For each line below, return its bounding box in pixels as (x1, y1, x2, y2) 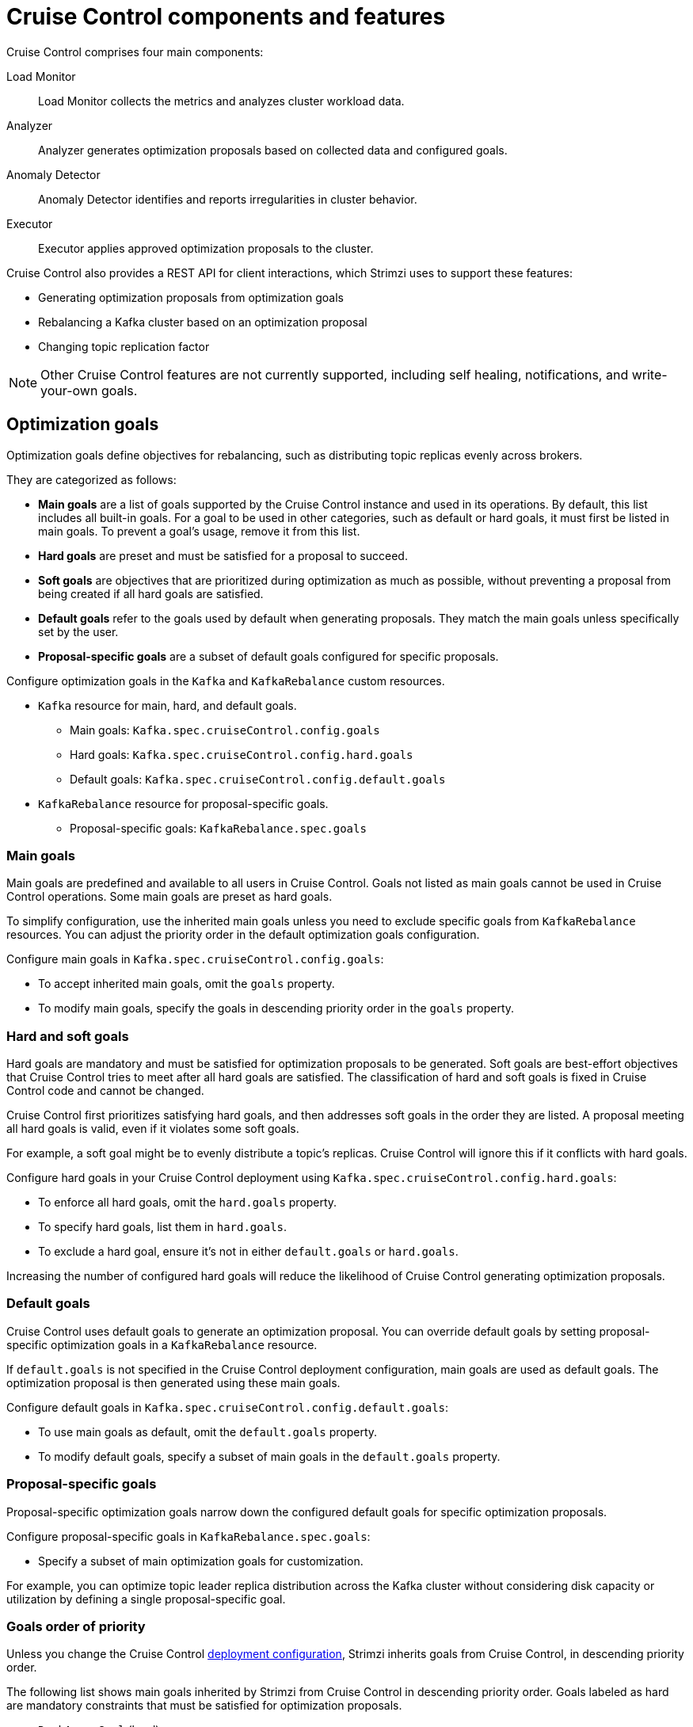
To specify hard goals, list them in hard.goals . (38, 1220, 287, 1234)
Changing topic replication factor (38, 339, 210, 353)
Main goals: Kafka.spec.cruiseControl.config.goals (70, 722, 380, 737)
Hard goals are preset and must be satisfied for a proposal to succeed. (38, 548, 408, 562)
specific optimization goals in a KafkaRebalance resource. (6, 1337, 318, 1351)
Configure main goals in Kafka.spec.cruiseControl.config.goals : (6, 952, 384, 966)
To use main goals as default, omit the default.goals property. (38, 1424, 378, 1439)
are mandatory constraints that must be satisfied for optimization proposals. (6, 1698, 402, 1713)
